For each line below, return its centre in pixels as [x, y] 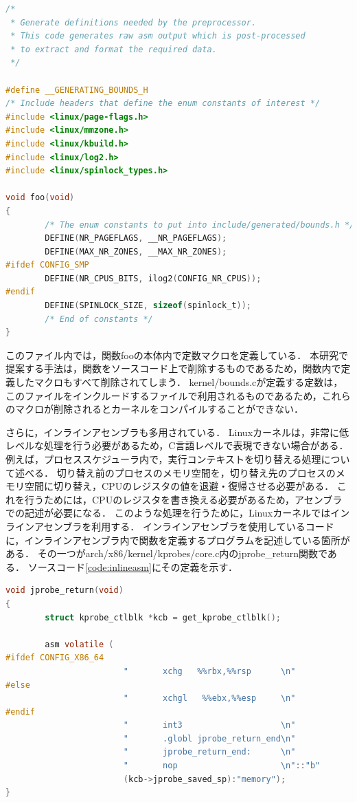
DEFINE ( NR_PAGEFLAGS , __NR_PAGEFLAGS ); [136, 238]
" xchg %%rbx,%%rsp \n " [209, 671]
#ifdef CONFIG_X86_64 [55, 658]
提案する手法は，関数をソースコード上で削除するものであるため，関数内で [173, 368]
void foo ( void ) [40, 198]
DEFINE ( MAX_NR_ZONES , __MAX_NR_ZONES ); [136, 251]
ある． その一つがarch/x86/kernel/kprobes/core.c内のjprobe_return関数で [166, 553]
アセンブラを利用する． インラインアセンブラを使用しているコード [184, 526]
